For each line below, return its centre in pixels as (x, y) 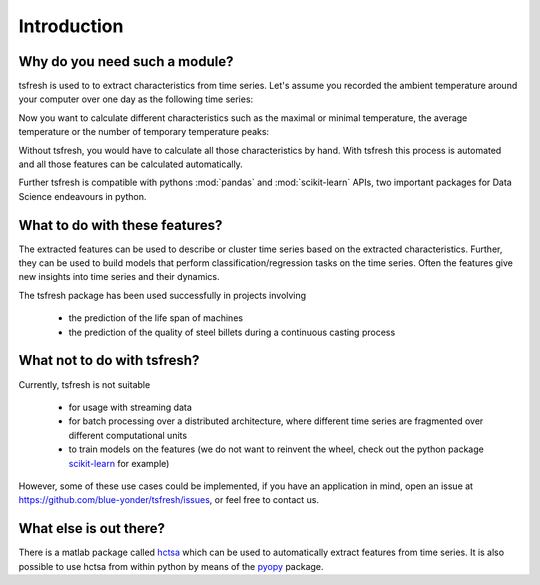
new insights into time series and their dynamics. (119, 277)
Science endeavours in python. (82, 196)
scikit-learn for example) (119, 463)
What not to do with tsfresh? (109, 360)
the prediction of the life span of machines (156, 318)
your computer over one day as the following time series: (136, 99)
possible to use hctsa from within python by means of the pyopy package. (171, 566)
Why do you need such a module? (126, 61)
